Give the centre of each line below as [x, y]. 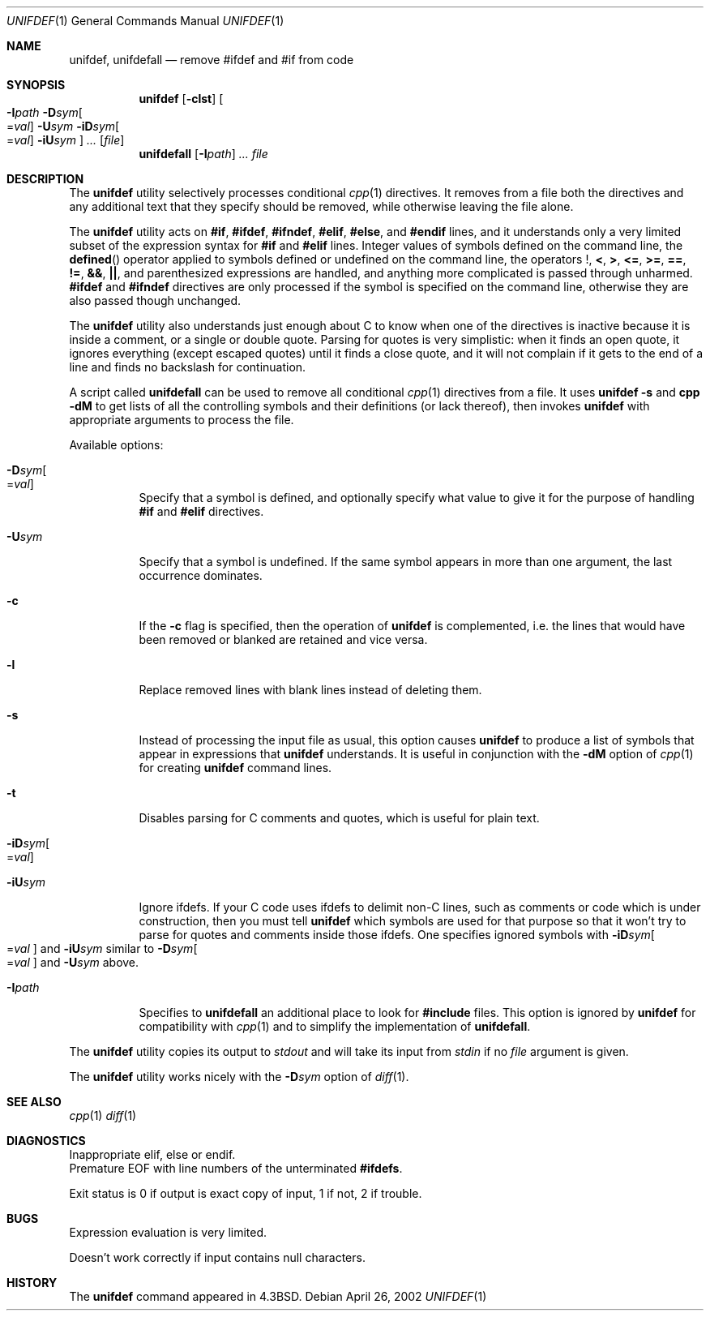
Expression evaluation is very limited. [168, 1232]
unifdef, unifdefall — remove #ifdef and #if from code [212, 60]
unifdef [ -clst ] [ [181, 99]
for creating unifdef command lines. [235, 768]
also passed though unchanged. [155, 300]
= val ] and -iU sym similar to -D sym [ [102, 948]
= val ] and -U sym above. [73, 962]
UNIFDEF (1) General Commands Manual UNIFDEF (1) [145, 21]
